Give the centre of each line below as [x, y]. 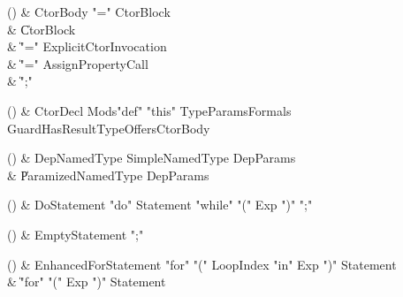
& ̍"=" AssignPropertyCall [78, 63]
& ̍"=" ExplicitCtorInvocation [87, 46]
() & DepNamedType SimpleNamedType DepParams [152, 158]
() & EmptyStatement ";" [76, 234]
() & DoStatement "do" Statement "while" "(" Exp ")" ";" [160, 205]
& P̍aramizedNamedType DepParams [108, 175]
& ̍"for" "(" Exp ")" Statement [87, 282]
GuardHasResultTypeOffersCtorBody [109, 128]
